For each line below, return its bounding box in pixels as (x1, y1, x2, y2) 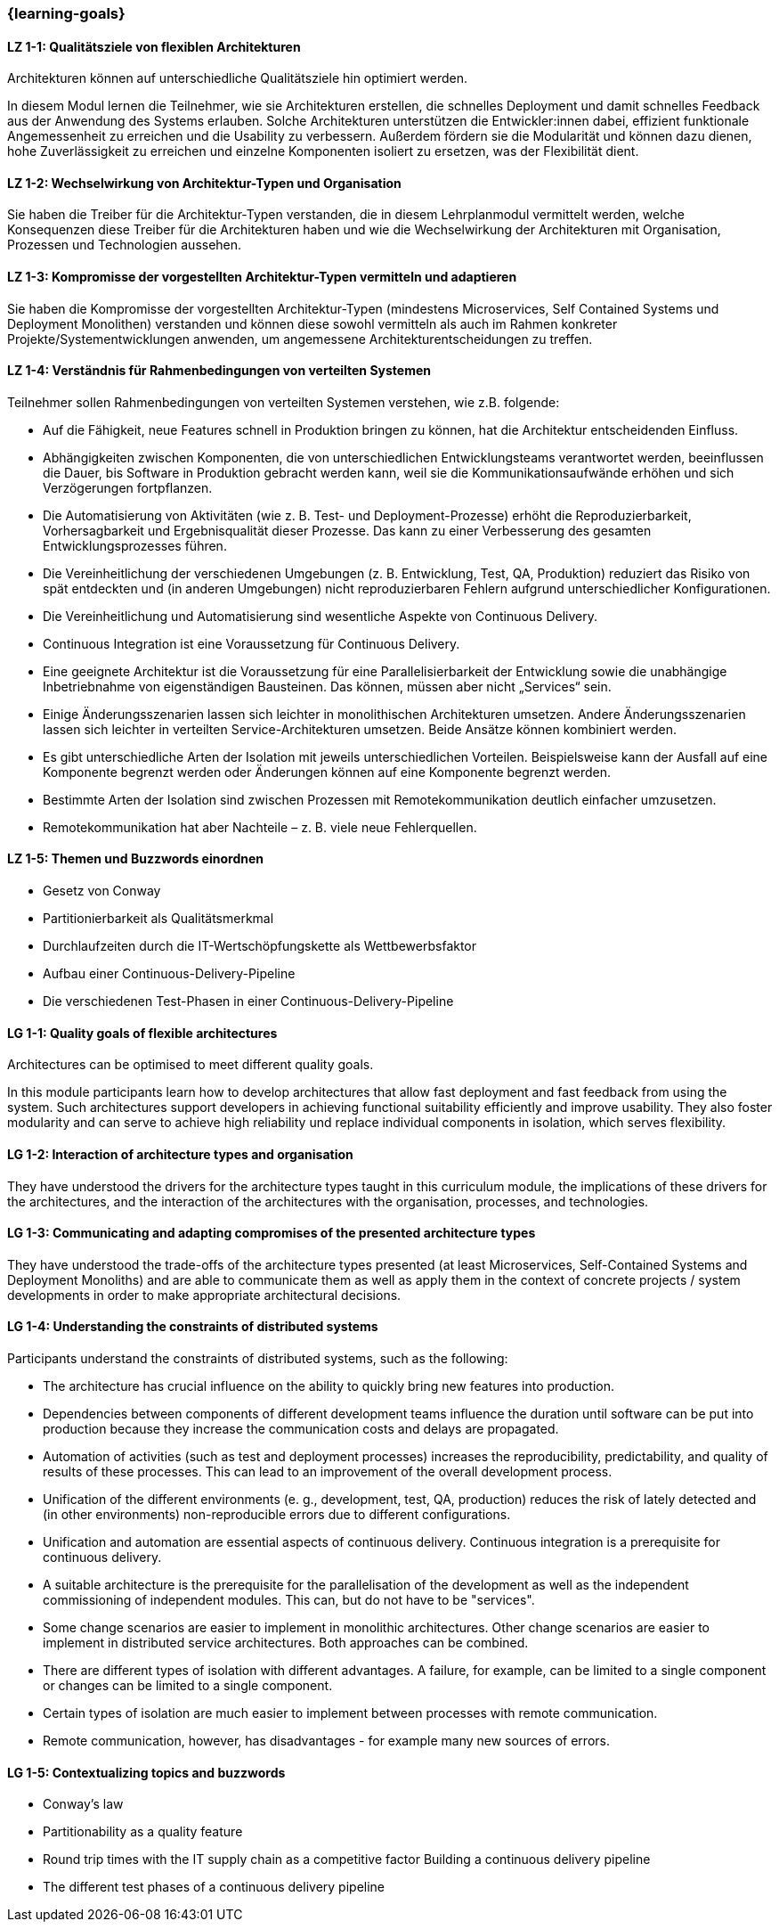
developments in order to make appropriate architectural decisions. (7, 1287, 402, 1303)
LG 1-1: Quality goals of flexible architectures (7, 1025, 278, 1041)
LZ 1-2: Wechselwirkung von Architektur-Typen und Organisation (7, 175, 402, 191)
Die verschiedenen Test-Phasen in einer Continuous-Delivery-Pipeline (43, 993, 454, 1009)
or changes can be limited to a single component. (43, 1677, 333, 1693)
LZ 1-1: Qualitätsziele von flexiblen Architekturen (7, 38, 301, 54)
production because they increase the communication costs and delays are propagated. (43, 1420, 559, 1436)
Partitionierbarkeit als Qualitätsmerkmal (43, 911, 274, 927)
